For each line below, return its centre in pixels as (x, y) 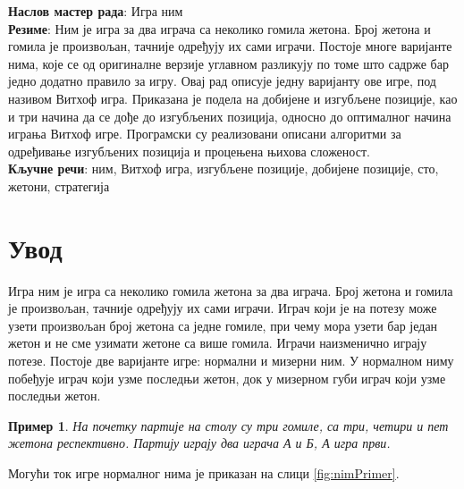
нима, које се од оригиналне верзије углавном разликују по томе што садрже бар (228, 63)
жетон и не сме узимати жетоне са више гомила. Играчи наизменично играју (218, 343)
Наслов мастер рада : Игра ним (96, 11)
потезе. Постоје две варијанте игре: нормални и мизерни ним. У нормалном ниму (231, 361)
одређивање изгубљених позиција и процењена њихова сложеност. (189, 151)
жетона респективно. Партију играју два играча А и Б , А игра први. (199, 443)
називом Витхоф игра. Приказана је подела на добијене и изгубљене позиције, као (233, 98)
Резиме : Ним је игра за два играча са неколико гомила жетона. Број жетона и (219, 28)
